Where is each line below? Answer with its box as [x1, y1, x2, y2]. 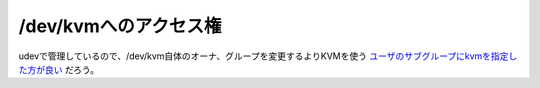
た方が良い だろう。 [18, 63, 100, 75]
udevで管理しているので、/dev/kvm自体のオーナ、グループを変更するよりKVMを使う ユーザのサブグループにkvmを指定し [18, 50, 518, 62]
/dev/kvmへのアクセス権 [18, 15, 222, 37]
